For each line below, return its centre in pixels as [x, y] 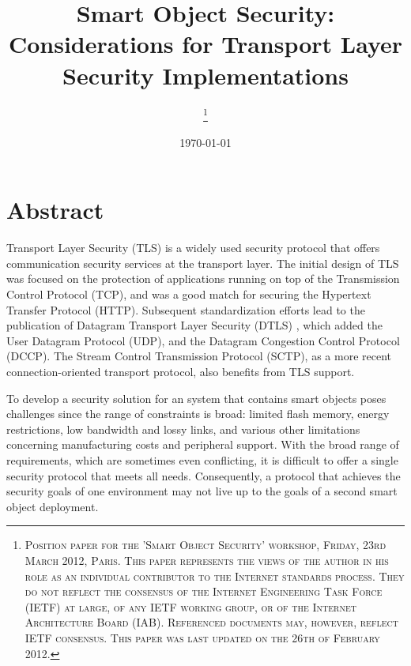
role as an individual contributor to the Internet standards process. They [215, 576]
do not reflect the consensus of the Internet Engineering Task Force [204, 591]
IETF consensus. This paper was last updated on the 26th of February [202, 637]
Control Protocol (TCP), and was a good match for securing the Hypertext [189, 294]
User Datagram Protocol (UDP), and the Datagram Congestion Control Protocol [203, 340]
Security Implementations [205, 75]
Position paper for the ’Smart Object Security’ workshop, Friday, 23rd [205, 545]
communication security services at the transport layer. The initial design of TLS [203, 263]
